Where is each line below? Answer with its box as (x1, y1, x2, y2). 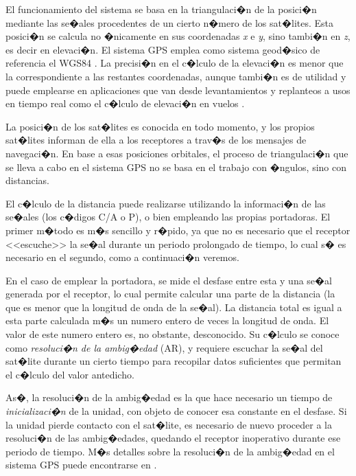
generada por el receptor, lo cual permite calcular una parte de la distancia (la (5, 286, 335, 301)
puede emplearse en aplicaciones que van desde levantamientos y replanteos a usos (5, 82, 351, 97)
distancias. (5, 173, 49, 188)
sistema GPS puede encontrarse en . (5, 457, 157, 472)
